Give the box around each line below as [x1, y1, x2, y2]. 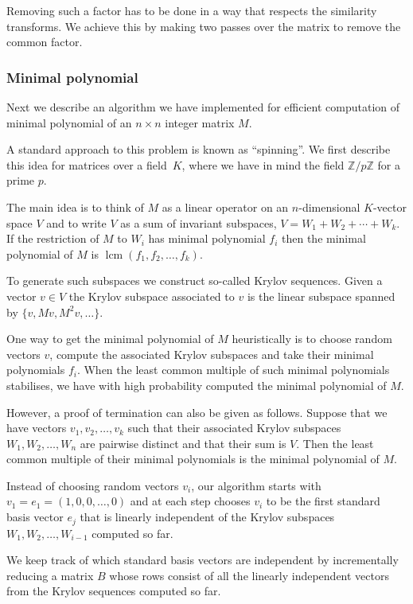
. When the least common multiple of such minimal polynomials [76, 361, 390, 378]
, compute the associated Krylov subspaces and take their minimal [49, 345, 374, 362]
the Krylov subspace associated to [68, 287, 235, 304]
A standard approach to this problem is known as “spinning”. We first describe [6, 141, 391, 158]
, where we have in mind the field [181, 156, 345, 173]
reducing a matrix [6, 567, 94, 583]
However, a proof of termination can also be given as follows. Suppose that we [6, 403, 388, 420]
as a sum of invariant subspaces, [120, 214, 277, 231]
